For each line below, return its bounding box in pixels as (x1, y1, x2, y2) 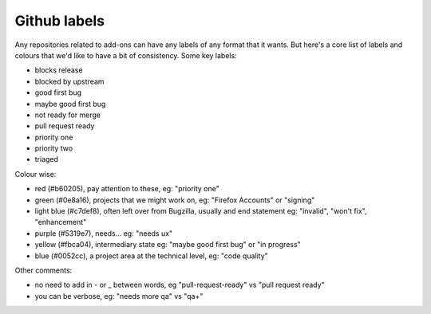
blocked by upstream (34, 77, 105, 86)
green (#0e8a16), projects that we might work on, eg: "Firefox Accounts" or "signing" (34, 195, 315, 205)
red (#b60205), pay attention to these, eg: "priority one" (34, 184, 219, 194)
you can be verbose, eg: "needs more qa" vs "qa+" (34, 291, 204, 300)
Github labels (14, 12, 105, 29)
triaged (34, 155, 59, 164)
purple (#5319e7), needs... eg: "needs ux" (34, 228, 173, 238)
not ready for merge (34, 110, 101, 120)
